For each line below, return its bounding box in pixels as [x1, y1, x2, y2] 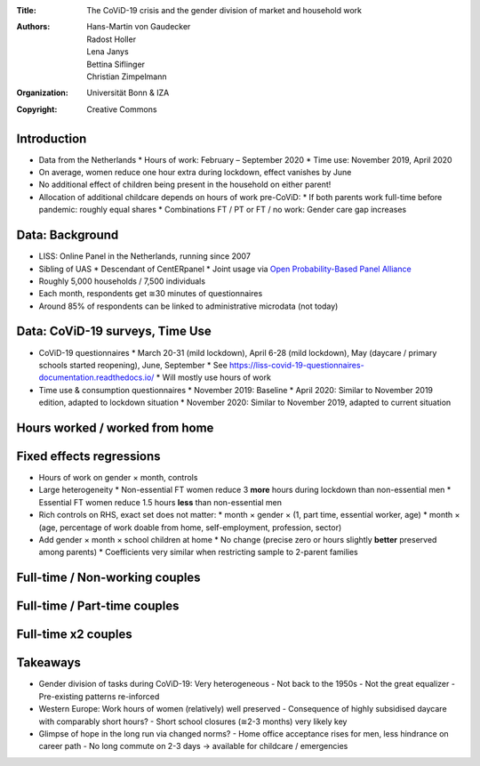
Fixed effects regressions [16, 448, 161, 464]
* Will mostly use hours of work [156, 372, 271, 383]
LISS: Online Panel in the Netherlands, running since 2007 [38, 251, 251, 262]
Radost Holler [86, 34, 137, 44]
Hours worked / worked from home [16, 420, 214, 435]
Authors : [16, 21, 51, 32]
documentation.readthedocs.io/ [38, 372, 155, 383]
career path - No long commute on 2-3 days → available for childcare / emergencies [38, 741, 348, 752]
